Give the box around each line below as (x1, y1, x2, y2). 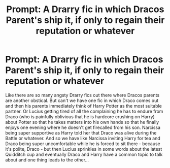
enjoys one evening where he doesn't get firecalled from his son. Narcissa (5, 124, 161, 130)
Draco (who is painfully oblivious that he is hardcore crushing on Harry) (5, 113, 155, 120)
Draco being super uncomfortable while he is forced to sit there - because (5, 141, 161, 147)
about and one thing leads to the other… (5, 156, 89, 163)
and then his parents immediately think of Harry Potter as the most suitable (5, 103, 162, 109)
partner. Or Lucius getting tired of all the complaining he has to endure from (5, 108, 163, 114)
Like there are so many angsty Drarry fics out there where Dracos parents (5, 92, 160, 98)
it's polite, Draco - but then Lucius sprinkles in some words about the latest (5, 146, 162, 152)
